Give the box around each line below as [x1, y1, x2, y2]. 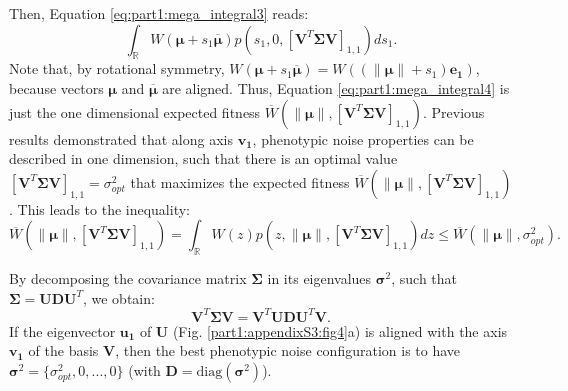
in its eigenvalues [267, 268, 372, 289]
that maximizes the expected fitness [130, 171, 350, 192]
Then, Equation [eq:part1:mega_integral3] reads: [9, 3, 309, 23]
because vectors [9, 77, 104, 98]
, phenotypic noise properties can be [252, 128, 474, 149]
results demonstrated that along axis [9, 128, 233, 149]
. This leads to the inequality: [9, 198, 190, 219]
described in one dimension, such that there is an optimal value [9, 148, 398, 169]
